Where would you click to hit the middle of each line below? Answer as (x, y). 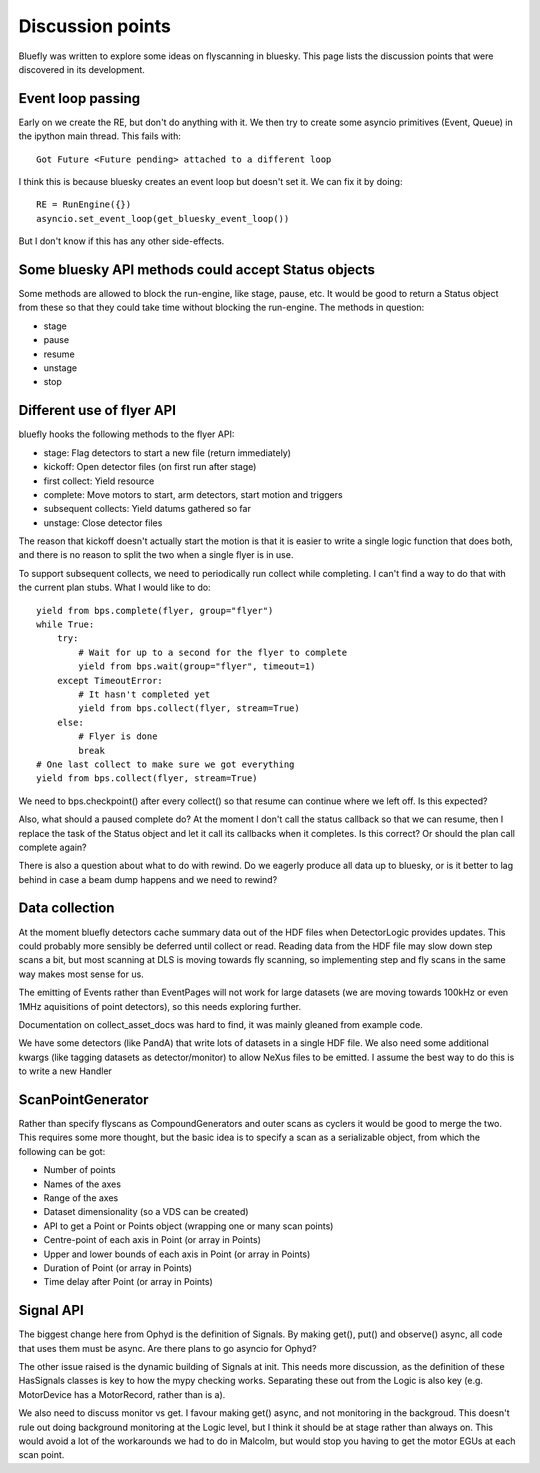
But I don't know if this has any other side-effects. (121, 241)
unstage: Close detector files (103, 522)
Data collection (66, 908)
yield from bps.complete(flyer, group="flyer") (155, 610)
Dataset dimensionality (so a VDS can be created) (146, 1212)
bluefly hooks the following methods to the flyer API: (126, 434)
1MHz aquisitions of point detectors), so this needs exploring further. (160, 1006)
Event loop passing (79, 98)
